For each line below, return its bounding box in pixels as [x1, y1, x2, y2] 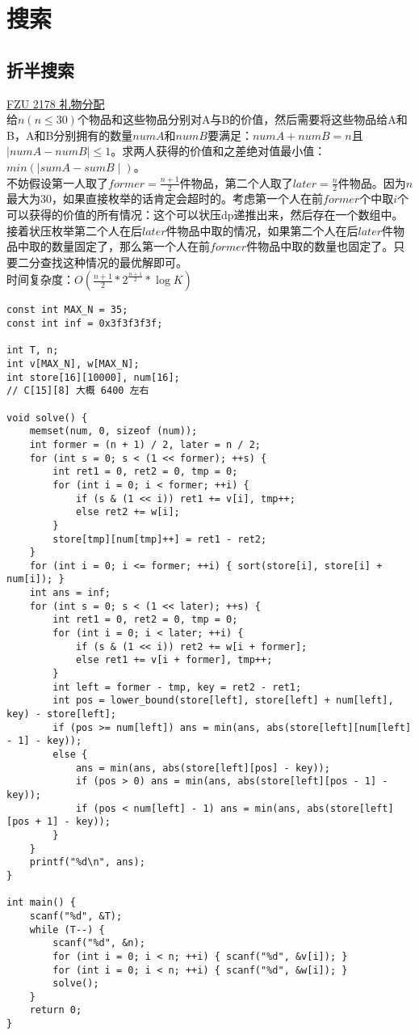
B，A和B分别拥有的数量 [6, 126, 133, 143]
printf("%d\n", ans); [29, 856, 145, 868]
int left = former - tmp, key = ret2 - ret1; [52, 681, 302, 693]
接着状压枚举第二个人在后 [6, 222, 142, 239]
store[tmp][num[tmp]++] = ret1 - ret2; [52, 533, 267, 545]
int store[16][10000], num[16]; [6, 371, 180, 383]
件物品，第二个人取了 [179, 174, 293, 191]
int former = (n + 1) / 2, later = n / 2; [29, 438, 261, 450]
